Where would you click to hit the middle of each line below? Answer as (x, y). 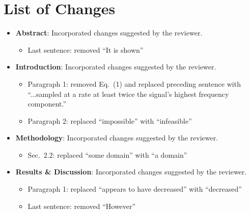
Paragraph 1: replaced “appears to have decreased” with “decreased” (135, 189)
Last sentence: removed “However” (82, 206)
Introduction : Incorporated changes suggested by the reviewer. (116, 67)
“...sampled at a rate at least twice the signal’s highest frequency (128, 94)
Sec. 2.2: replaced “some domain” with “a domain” (107, 154)
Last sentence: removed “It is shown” (86, 49)
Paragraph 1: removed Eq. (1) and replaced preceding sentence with (134, 83)
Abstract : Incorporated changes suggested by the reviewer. (109, 33)
